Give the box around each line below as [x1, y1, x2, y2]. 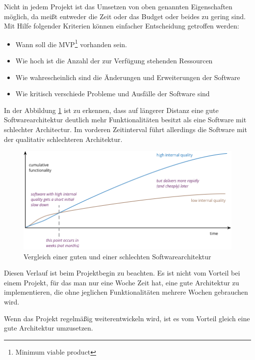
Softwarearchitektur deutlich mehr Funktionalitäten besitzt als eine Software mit [4, 114, 247, 125]
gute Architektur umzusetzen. [4, 323, 93, 333]
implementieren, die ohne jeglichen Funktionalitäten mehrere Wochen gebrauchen [4, 287, 248, 297]
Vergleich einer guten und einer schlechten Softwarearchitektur [24, 251, 211, 261]
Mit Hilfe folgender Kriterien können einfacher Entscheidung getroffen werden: [4, 21, 239, 31]
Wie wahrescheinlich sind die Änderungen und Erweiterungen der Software [15, 72, 240, 82]
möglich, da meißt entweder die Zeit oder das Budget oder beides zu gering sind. [4, 11, 246, 21]
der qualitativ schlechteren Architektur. [4, 134, 123, 144]
